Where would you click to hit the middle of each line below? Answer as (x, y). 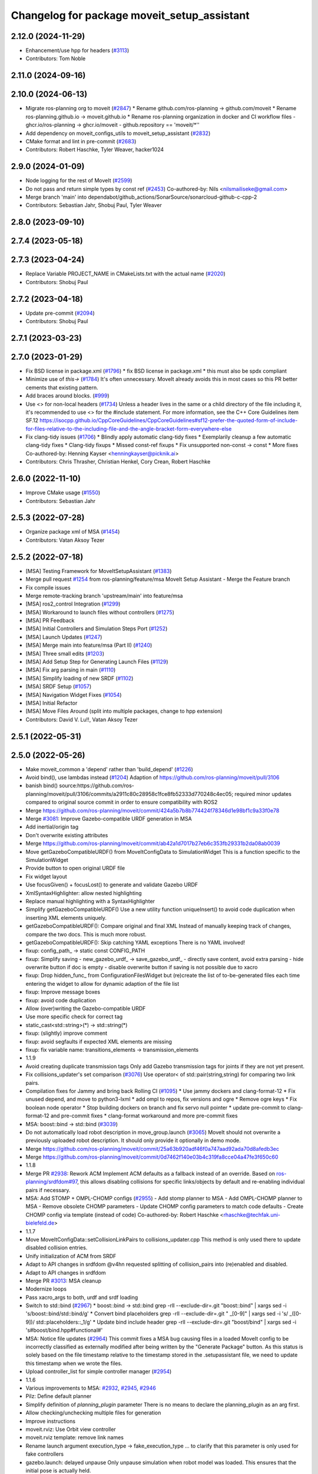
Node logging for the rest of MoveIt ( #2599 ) (79, 180)
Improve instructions (51, 1421)
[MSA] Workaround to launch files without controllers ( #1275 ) (100, 612)
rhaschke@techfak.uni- (252, 1215)
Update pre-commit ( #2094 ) (60, 313)
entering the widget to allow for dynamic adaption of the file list (102, 983)
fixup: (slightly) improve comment (67, 1033)
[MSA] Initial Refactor (52, 703)
